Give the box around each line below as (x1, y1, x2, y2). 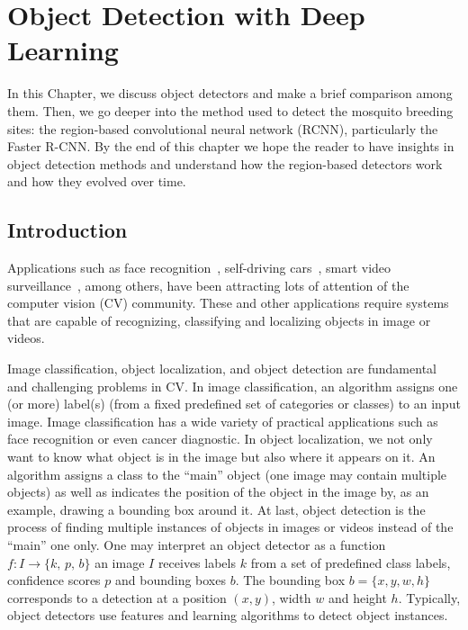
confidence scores (7, 571, 101, 589)
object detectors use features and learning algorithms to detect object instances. (7, 606, 448, 625)
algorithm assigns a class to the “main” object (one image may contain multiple (7, 464, 447, 483)
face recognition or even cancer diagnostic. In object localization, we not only (7, 429, 433, 448)
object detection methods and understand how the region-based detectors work (7, 154, 443, 173)
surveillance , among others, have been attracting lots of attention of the (7, 275, 409, 294)
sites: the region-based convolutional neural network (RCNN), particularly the (7, 119, 438, 138)
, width (272, 588, 311, 607)
